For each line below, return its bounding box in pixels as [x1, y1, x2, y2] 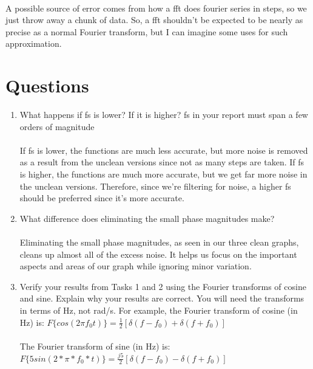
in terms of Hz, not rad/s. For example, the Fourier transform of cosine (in [19, 304, 298, 316]
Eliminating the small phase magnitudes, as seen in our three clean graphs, [19, 236, 299, 249]
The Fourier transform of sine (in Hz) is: [19, 340, 170, 353]
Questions [5, 73, 89, 98]
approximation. [5, 37, 62, 50]
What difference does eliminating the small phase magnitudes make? [19, 212, 275, 224]
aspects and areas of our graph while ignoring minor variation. [19, 260, 252, 272]
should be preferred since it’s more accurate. [19, 191, 184, 204]
